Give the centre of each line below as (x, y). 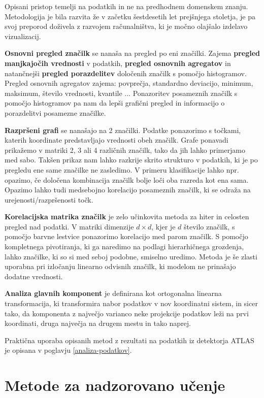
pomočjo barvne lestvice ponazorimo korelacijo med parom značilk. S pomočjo (126, 236)
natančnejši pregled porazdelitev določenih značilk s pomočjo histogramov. (126, 73)
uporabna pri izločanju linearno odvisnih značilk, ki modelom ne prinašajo (120, 266)
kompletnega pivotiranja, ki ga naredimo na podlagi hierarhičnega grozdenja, (124, 246)
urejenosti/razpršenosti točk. (49, 199)
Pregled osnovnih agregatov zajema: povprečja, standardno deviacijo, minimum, (129, 83)
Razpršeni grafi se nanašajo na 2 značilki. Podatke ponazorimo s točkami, (123, 130)
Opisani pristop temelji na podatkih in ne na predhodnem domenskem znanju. (126, 6)
